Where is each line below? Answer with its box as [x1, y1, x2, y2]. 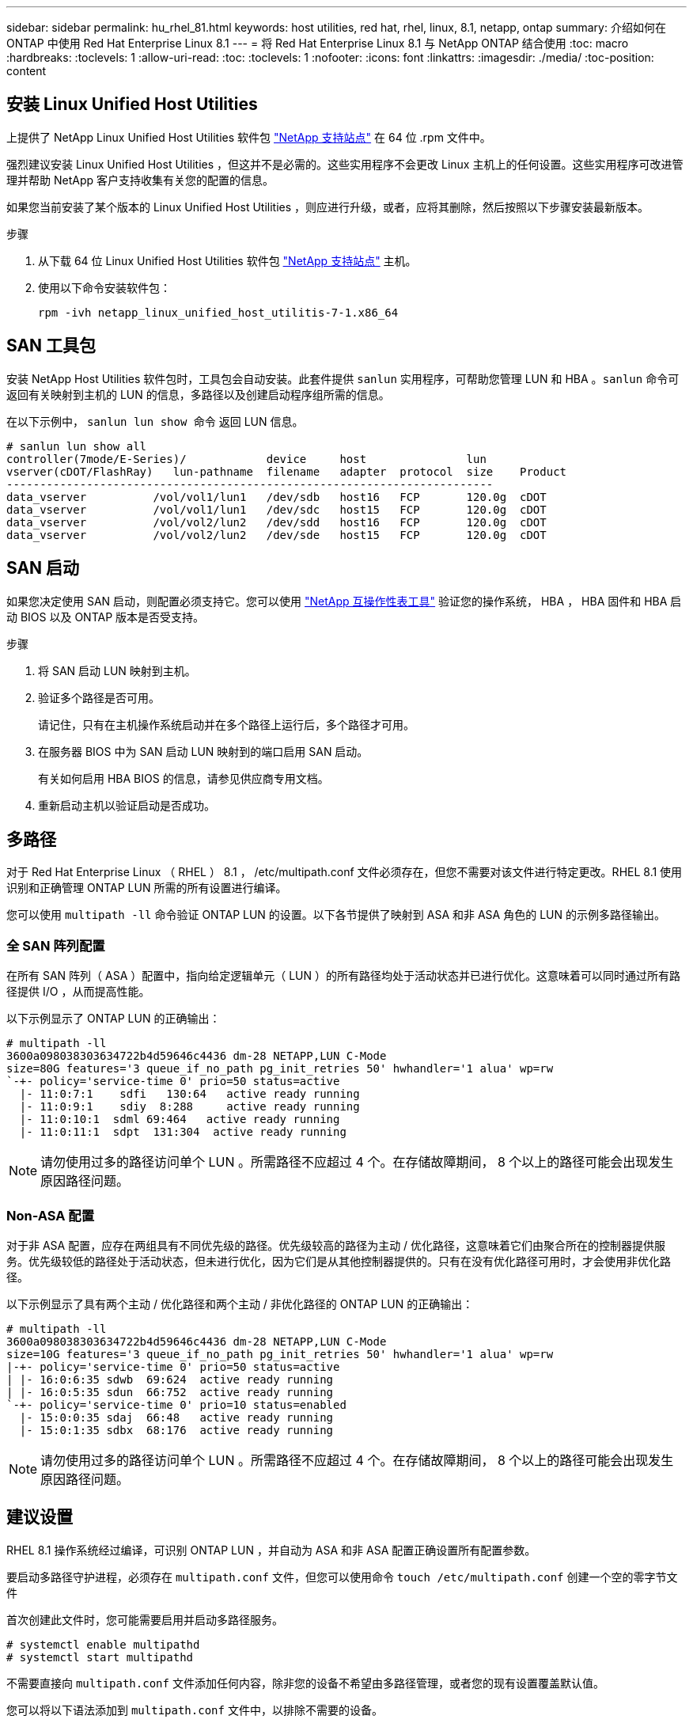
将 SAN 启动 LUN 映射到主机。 [38, 663, 196, 677]
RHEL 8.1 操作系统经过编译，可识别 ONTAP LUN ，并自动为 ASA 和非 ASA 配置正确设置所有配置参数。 [6, 1543, 536, 1557]
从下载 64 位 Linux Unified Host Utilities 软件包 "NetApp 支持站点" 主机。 [38, 253, 417, 268]
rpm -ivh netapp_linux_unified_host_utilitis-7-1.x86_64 [38, 306, 399, 319]
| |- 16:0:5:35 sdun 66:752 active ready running [6, 1385, 334, 1399]
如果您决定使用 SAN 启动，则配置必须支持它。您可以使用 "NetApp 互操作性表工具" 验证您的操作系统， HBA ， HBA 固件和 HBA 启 [6, 594, 682, 608]
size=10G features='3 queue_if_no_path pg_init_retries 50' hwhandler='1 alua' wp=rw [6, 1347, 554, 1361]
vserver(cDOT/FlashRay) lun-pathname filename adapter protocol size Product [6, 465, 567, 478]
